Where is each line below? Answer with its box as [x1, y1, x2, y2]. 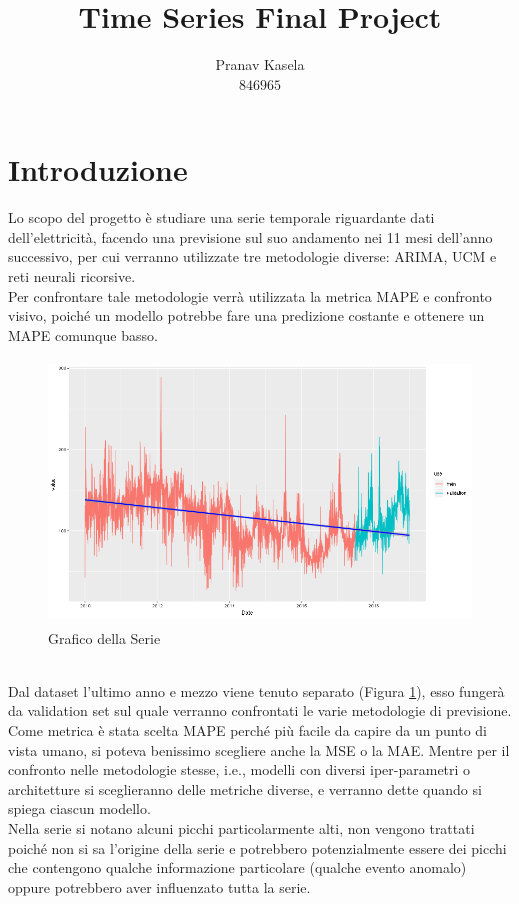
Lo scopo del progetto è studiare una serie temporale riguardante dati [8, 207, 435, 228]
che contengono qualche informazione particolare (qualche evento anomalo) [8, 857, 467, 878]
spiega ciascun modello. [8, 798, 151, 819]
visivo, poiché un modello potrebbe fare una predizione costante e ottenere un [8, 305, 485, 326]
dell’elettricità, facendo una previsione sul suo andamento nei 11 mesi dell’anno [8, 226, 493, 247]
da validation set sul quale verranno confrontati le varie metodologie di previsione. [8, 700, 512, 721]
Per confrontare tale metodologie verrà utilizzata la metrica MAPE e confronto [8, 285, 492, 306]
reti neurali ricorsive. [8, 266, 136, 287]
